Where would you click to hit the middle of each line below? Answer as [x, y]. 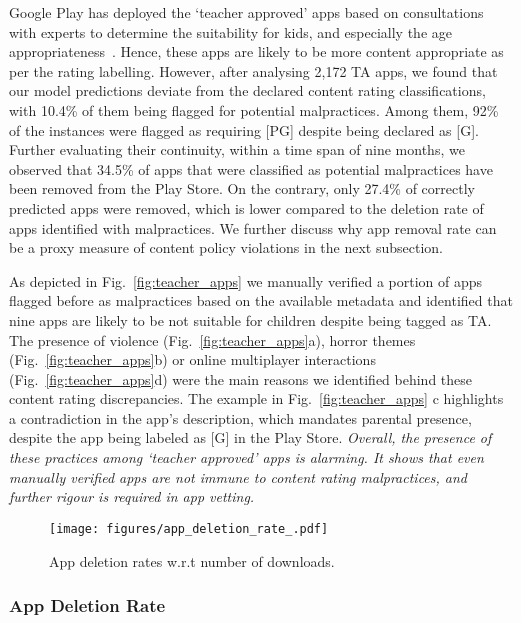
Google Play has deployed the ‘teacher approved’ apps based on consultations [246, 12]
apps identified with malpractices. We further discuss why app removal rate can [253, 227]
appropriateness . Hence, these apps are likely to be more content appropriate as [256, 51]
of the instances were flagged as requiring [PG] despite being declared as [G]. [244, 129]
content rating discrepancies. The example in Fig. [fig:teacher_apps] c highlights [256, 398]
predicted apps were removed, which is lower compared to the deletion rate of [246, 207]
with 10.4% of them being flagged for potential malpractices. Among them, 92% [254, 109]
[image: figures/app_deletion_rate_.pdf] [189, 528]
